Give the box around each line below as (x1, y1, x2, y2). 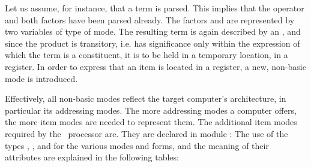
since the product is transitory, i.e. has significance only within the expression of (5, 37, 300, 49)
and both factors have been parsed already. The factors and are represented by (5, 13, 295, 26)
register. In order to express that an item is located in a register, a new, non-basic (5, 60, 306, 72)
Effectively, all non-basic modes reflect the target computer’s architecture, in (5, 92, 286, 105)
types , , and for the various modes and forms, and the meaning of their (5, 139, 269, 151)
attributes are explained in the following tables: (5, 151, 179, 163)
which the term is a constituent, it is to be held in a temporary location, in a (5, 48, 288, 61)
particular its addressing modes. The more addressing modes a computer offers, (5, 104, 297, 116)
